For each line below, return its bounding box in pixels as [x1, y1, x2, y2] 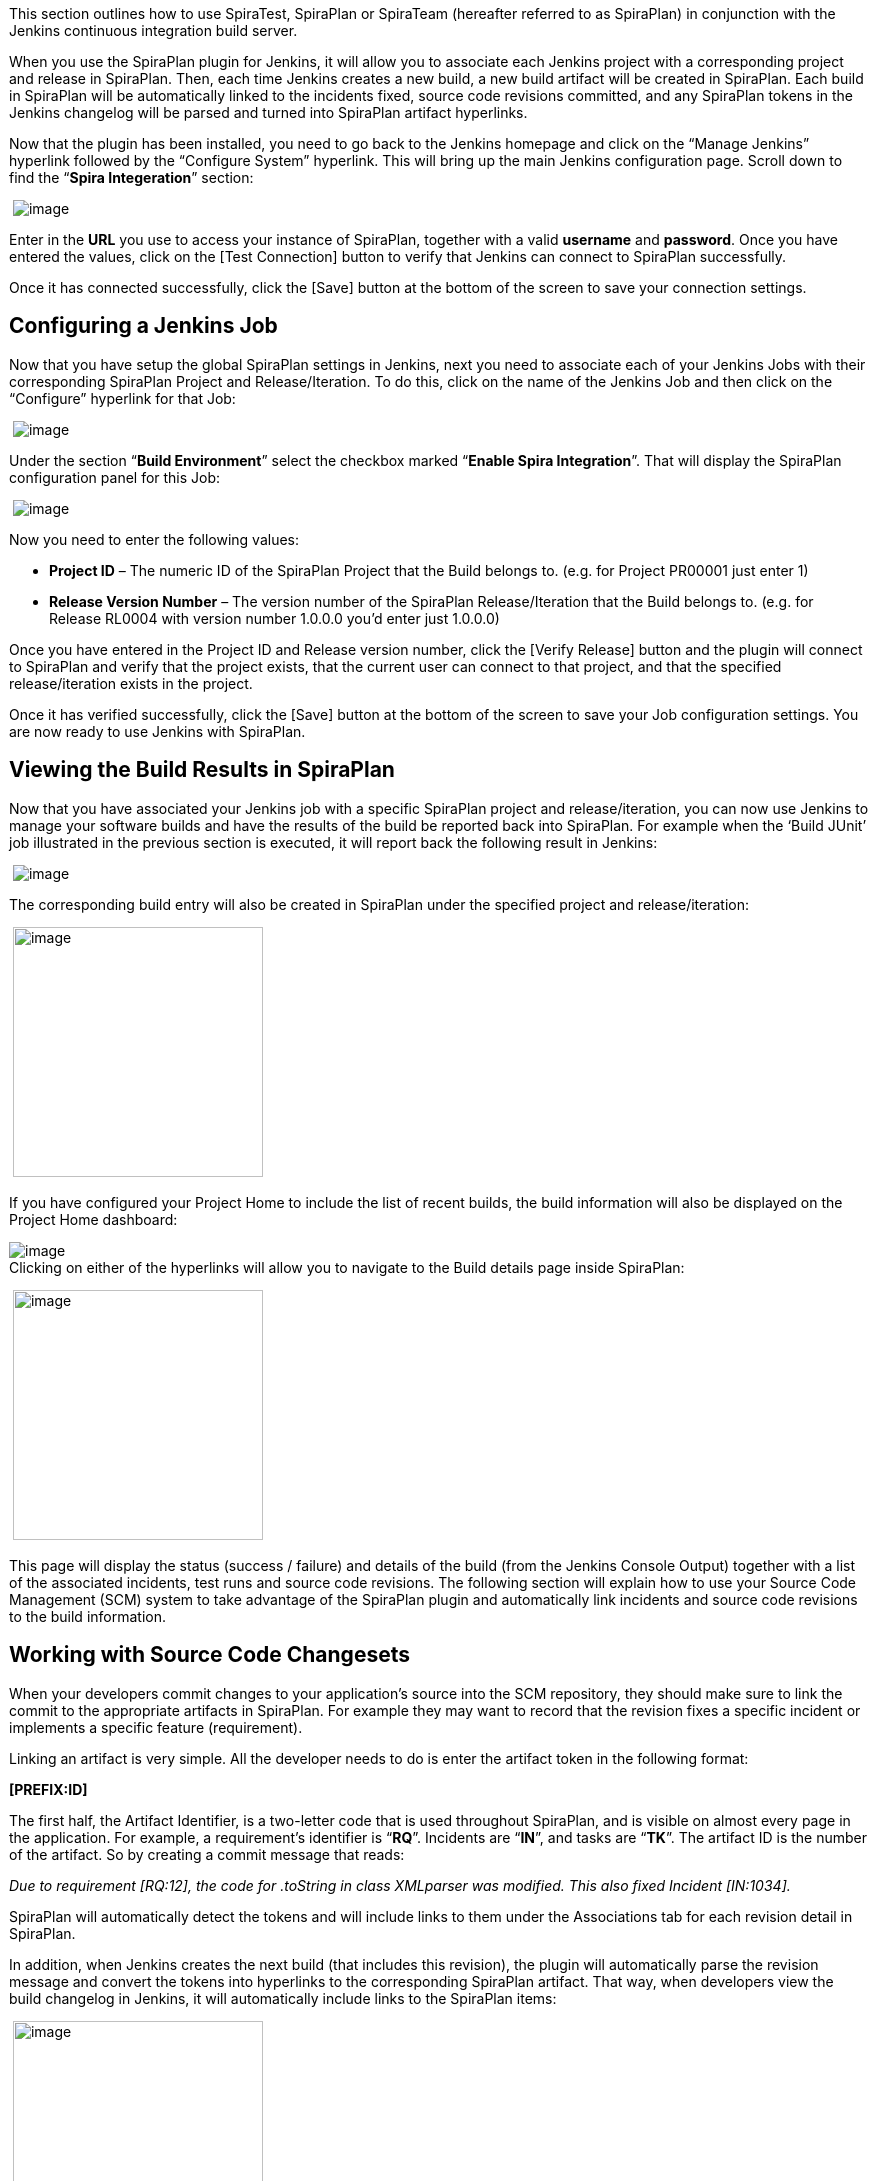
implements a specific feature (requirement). [9, 1718, 303, 1736]
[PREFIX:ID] [9, 1780, 88, 1798]
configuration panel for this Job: [9, 468, 221, 486]
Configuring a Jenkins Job [9, 313, 278, 339]
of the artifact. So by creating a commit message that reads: [9, 1845, 405, 1863]
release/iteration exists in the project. [9, 674, 253, 692]
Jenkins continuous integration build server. [9, 22, 298, 39]
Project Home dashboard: [9, 1210, 178, 1228]
